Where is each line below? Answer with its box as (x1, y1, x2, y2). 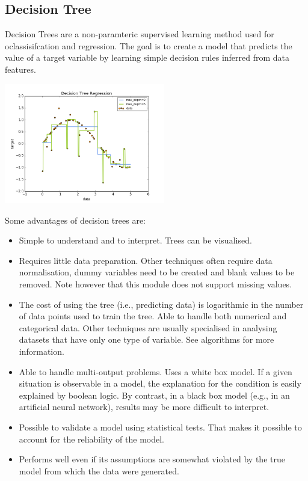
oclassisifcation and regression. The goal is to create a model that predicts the (5, 39, 292, 52)
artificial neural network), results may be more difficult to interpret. (19, 400, 269, 413)
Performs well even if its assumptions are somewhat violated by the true (19, 453, 285, 465)
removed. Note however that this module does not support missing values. (19, 277, 292, 290)
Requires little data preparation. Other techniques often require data (19, 254, 273, 266)
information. (19, 345, 64, 357)
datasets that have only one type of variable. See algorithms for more (19, 333, 274, 346)
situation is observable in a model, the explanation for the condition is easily (19, 377, 301, 390)
